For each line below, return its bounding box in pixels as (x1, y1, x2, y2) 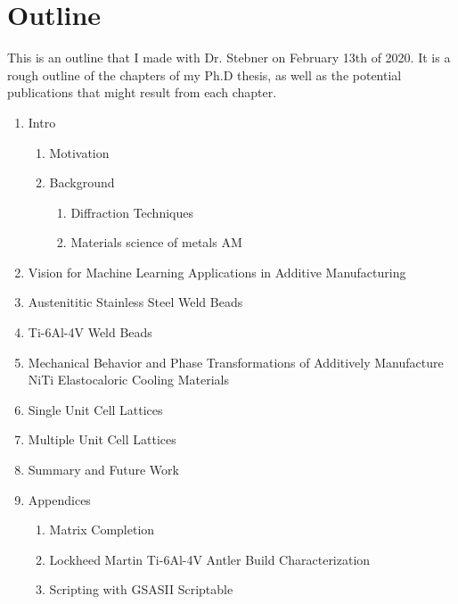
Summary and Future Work (28, 460, 179, 479)
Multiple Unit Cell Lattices (28, 430, 176, 449)
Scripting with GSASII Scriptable (49, 580, 233, 599)
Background (49, 173, 115, 192)
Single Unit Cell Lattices (28, 400, 163, 418)
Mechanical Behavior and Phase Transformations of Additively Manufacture (28, 352, 444, 371)
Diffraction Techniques (70, 203, 193, 221)
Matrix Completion (49, 520, 155, 539)
